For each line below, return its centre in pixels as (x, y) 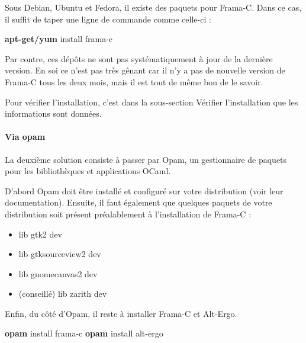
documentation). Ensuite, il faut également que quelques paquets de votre (138, 202)
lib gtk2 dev (40, 234)
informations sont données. (53, 113)
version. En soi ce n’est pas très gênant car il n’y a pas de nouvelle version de (145, 70)
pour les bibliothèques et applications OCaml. (88, 171)
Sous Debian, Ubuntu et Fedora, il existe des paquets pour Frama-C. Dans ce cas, (153, 7)
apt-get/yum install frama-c (59, 39)
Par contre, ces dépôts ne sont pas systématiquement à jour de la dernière (139, 58)
